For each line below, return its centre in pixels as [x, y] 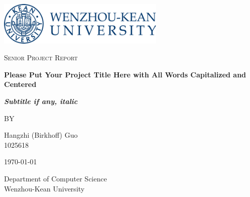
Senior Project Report [41, 58]
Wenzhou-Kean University [44, 188]
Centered [20, 84]
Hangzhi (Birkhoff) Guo [41, 135]
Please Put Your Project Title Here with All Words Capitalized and [125, 74]
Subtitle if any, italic [41, 101]
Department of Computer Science [56, 178]
